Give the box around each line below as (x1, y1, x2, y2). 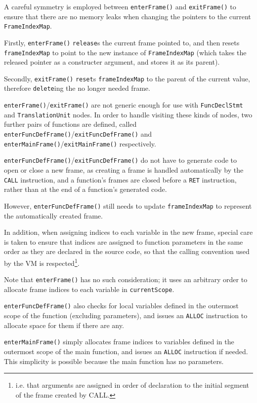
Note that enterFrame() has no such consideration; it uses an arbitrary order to (4, 274, 248, 285)
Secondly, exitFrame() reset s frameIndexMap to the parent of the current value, (4, 73, 250, 83)
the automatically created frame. (4, 210, 103, 220)
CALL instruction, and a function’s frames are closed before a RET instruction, (4, 174, 237, 184)
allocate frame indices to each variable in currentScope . (4, 284, 174, 294)
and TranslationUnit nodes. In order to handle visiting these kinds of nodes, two (4, 109, 253, 119)
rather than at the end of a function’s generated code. (4, 184, 167, 194)
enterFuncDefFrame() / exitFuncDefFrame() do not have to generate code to (4, 155, 237, 165)
